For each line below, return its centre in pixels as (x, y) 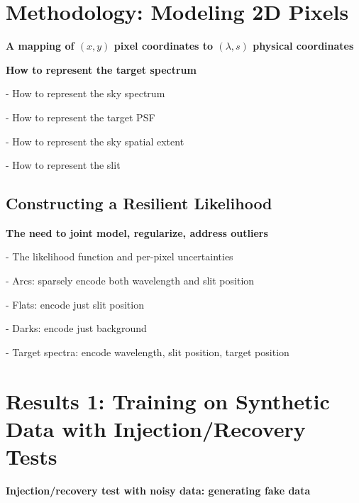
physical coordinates (303, 46)
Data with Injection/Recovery (156, 428)
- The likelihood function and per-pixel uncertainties (120, 256)
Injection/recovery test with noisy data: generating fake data (158, 490)
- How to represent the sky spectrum (85, 93)
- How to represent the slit (63, 165)
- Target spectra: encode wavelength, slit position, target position (148, 352)
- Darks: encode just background (76, 328)
